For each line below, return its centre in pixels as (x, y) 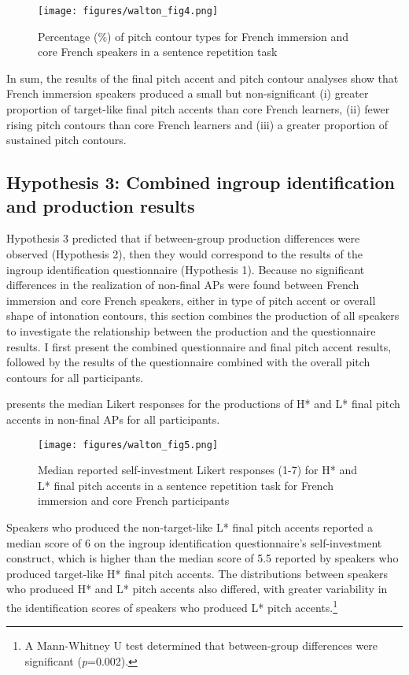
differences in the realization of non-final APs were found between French (183, 285)
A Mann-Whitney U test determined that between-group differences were (201, 645)
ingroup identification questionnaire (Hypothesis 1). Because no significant (186, 269)
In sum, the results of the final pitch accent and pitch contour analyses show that (203, 78)
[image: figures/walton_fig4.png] (128, 11)
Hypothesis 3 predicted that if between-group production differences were (183, 238)
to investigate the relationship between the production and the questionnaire (191, 330)
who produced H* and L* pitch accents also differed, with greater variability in (197, 589)
